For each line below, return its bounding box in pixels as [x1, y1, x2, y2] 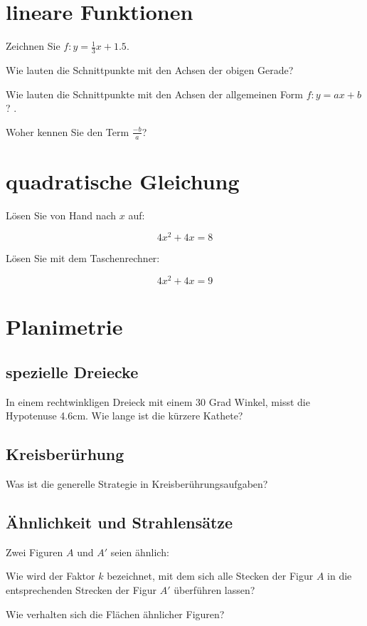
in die [327, 568, 352, 583]
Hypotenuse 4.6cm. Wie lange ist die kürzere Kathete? [6, 408, 243, 423]
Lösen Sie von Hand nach [6, 207, 117, 222]
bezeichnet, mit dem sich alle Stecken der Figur [107, 568, 314, 583]
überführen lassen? [174, 582, 255, 597]
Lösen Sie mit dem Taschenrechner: [6, 251, 160, 266]
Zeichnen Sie [6, 38, 60, 53]
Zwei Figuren [6, 544, 63, 559]
